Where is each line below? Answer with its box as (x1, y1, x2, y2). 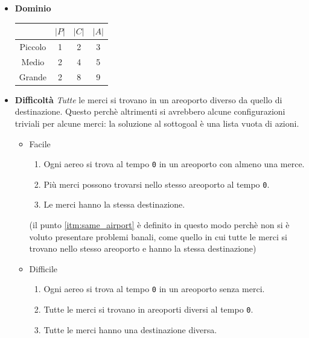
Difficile (29, 262, 58, 275)
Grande (19, 70, 47, 83)
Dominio (14, 2, 51, 14)
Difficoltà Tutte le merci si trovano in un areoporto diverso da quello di (14, 93, 282, 106)
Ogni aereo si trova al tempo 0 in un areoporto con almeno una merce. (43, 158, 305, 170)
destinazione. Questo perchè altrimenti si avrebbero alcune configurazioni (14, 105, 285, 118)
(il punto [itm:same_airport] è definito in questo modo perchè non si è (29, 218, 290, 231)
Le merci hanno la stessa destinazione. (43, 198, 185, 211)
